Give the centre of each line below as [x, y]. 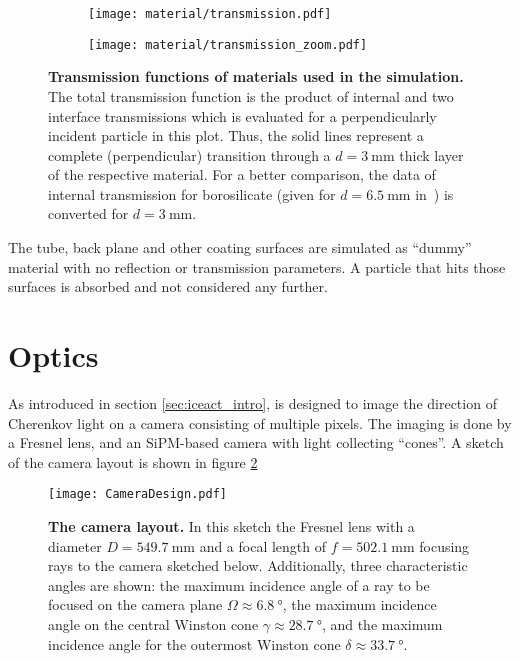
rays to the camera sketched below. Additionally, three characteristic [258, 565]
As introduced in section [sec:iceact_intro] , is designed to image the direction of [252, 402]
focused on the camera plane [135, 604]
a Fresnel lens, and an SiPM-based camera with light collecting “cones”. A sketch [256, 442]
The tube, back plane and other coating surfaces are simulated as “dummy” [240, 247]
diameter [75, 545]
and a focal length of [263, 545]
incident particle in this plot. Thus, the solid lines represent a [236, 135]
